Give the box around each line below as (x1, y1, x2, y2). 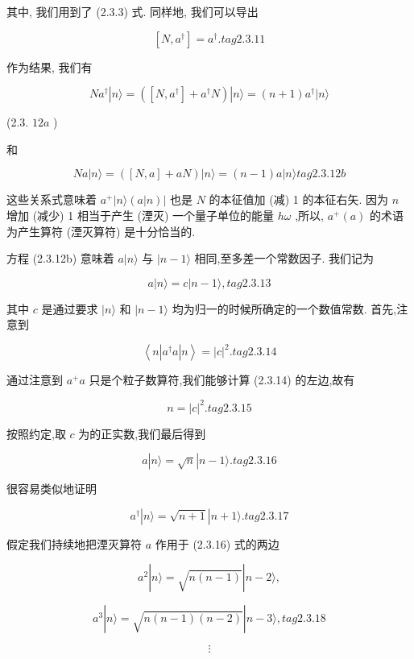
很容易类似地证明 (6, 480, 97, 497)
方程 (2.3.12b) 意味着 (6, 250, 114, 267)
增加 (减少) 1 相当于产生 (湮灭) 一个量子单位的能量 (6, 206, 275, 223)
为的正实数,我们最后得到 (78, 425, 206, 441)
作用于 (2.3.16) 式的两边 (155, 535, 279, 552)
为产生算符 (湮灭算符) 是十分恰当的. (6, 222, 196, 239)
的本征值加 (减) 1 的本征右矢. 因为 (209, 191, 388, 208)
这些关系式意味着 (6, 191, 97, 208)
